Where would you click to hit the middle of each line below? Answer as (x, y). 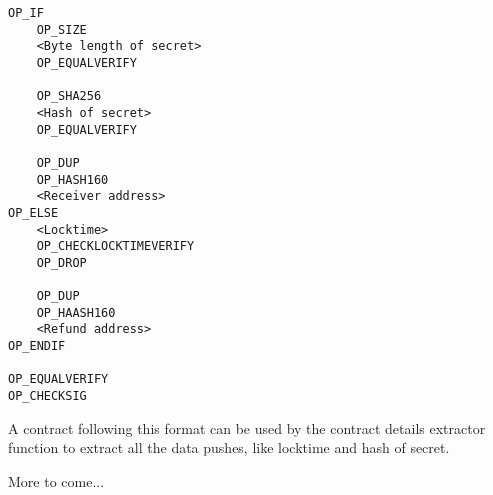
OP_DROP (61, 262)
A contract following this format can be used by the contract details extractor (247, 427)
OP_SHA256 (69, 96)
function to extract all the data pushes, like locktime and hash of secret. (229, 447)
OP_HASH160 (72, 179)
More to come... (56, 480)
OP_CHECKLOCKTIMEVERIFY (115, 246)
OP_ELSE (33, 212)
